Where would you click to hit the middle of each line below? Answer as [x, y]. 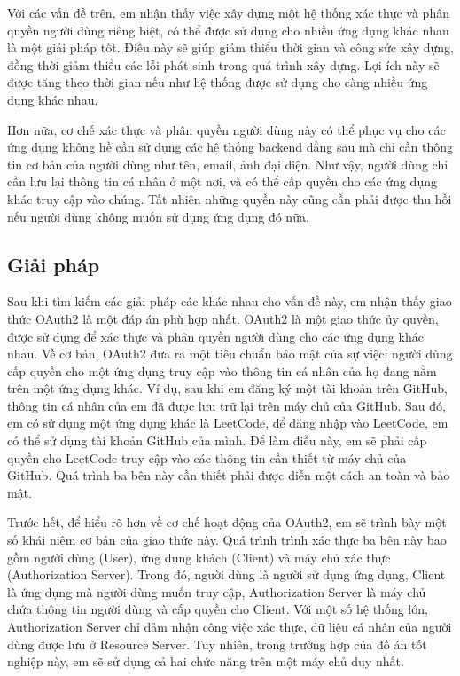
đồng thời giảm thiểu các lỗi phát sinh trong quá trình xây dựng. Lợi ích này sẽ [223, 64]
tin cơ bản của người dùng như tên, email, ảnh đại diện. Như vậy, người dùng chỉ [228, 164]
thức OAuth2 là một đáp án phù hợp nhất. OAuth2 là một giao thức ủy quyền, [223, 318]
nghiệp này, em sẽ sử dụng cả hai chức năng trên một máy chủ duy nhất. [206, 661]
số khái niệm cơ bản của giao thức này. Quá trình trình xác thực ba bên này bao [227, 540]
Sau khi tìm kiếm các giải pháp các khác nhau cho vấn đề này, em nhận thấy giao [230, 301]
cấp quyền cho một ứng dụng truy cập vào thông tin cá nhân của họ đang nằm [222, 370]
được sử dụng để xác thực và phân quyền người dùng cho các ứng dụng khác [215, 336]
